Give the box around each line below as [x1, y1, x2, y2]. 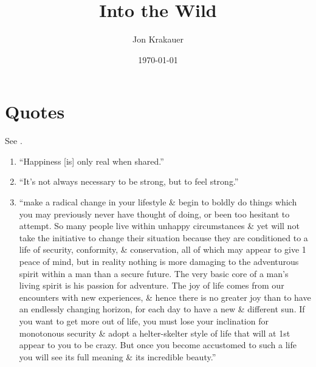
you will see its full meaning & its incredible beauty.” [19, 350, 216, 363]
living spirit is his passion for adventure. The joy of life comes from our [19, 279, 284, 292]
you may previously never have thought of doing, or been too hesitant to [19, 207, 290, 220]
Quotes [5, 99, 65, 124]
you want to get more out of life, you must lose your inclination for [19, 314, 269, 327]
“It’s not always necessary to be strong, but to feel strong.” [19, 175, 239, 188]
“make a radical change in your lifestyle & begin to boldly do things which [19, 196, 297, 208]
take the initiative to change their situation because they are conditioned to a [19, 231, 308, 244]
